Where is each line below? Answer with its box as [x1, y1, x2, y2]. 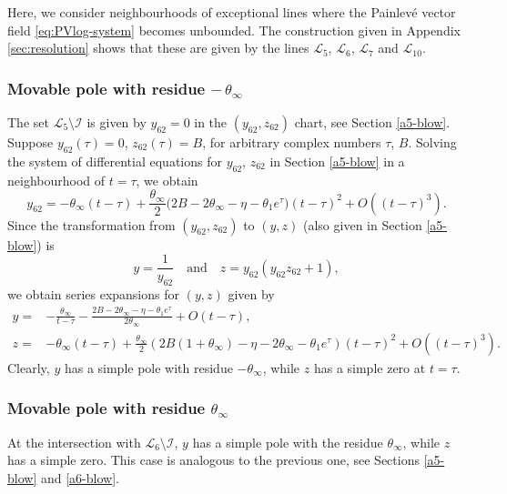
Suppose [7, 133, 54, 151]
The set [7, 113, 49, 131]
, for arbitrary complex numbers [202, 133, 381, 151]
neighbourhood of [7, 170, 106, 189]
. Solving [408, 133, 457, 151]
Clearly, [7, 358, 50, 377]
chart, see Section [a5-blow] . [294, 113, 451, 131]
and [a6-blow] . [40, 468, 119, 487]
